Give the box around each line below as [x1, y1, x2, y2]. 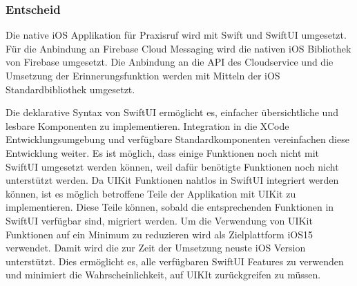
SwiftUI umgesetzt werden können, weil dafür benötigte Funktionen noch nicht [6, 159, 339, 173]
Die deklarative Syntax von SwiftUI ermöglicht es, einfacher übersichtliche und [6, 105, 338, 120]
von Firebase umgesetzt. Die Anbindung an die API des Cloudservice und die [6, 55, 334, 69]
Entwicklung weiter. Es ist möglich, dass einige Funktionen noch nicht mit [6, 145, 319, 160]
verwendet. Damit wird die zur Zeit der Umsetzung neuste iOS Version [6, 240, 306, 255]
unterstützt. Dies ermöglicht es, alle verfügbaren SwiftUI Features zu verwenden [6, 254, 344, 268]
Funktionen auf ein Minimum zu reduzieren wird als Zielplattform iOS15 [6, 227, 313, 241]
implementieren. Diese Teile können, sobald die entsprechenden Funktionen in [6, 200, 334, 214]
